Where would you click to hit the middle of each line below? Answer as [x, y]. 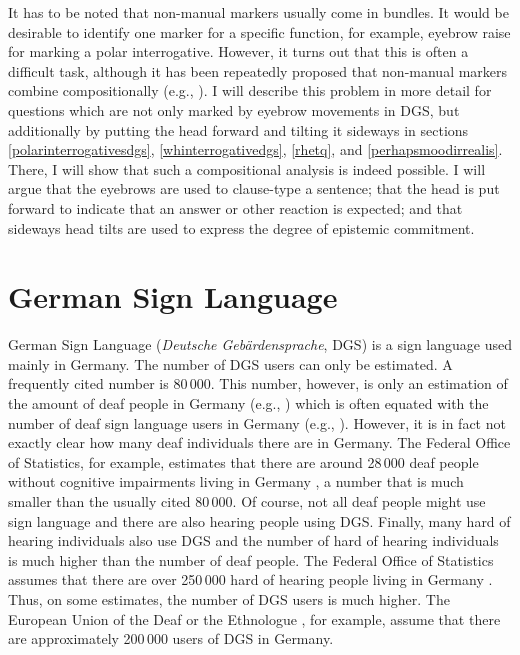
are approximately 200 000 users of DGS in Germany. [171, 638]
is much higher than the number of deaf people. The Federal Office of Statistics [251, 559]
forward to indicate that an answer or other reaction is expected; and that [235, 207]
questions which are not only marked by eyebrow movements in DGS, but [234, 109]
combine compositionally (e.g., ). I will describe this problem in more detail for [250, 90]
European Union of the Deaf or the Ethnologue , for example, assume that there [254, 618]
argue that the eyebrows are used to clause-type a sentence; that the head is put [254, 188]
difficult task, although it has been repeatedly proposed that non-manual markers [258, 70]
